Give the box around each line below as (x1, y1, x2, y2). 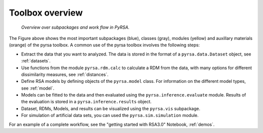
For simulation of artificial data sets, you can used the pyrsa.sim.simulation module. (21, 113, 199, 118)
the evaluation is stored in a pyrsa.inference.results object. (21, 99, 152, 105)
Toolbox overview (9, 7, 83, 18)
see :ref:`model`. (21, 85, 55, 91)
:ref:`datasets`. (21, 58, 51, 64)
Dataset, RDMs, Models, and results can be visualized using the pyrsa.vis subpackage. (21, 105, 201, 112)
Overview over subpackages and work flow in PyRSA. (21, 24, 130, 30)
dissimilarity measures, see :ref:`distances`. (21, 71, 109, 77)
